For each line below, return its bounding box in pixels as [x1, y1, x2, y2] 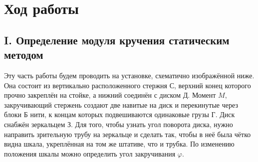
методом [4, 47, 43, 62]
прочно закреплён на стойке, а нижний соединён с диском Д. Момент [4, 90, 216, 100]
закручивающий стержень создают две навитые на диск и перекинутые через [4, 99, 238, 110]
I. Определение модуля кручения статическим [4, 32, 230, 47]
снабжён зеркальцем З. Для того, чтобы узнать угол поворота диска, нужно [4, 119, 233, 129]
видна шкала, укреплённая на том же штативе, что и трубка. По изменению [4, 139, 235, 149]
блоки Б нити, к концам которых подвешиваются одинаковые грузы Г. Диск [4, 109, 235, 120]
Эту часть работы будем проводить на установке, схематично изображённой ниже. [4, 70, 255, 80]
